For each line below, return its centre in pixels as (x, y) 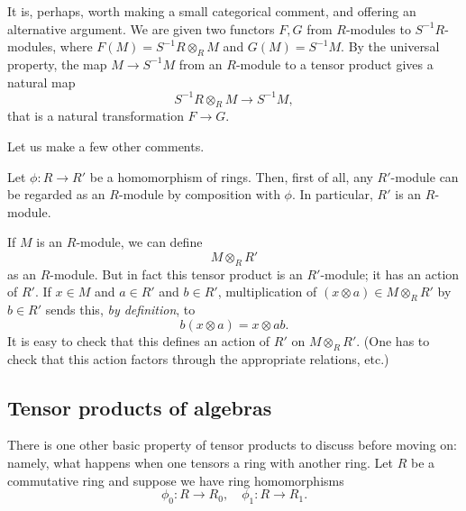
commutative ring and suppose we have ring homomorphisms (176, 480)
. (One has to (393, 340)
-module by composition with (199, 194)
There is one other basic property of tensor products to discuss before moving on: (232, 445)
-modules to (378, 28)
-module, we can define (139, 242)
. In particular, (332, 194)
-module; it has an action (390, 274)
